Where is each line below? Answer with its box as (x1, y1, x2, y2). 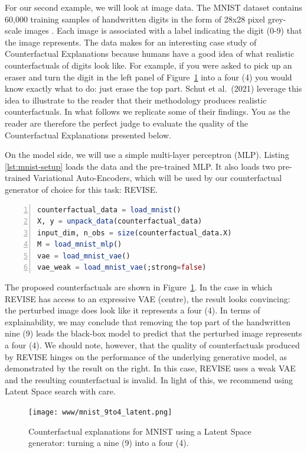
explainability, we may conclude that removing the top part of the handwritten (5, 315, 290, 328)
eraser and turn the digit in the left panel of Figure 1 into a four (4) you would (5, 70, 292, 83)
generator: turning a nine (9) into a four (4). (28, 436, 189, 449)
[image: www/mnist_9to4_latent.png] (28, 408, 172, 416)
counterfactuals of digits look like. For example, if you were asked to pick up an (5, 59, 292, 71)
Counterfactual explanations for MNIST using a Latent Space (28, 425, 252, 437)
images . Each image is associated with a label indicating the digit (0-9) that (24, 24, 302, 37)
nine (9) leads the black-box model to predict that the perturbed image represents (5, 327, 302, 339)
